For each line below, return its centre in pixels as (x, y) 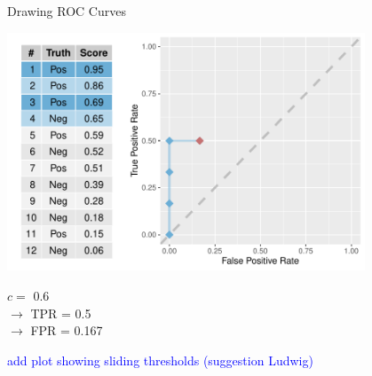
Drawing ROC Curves (67, 11)
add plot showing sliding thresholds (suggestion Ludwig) (160, 360)
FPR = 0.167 (67, 330)
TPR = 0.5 (61, 313)
